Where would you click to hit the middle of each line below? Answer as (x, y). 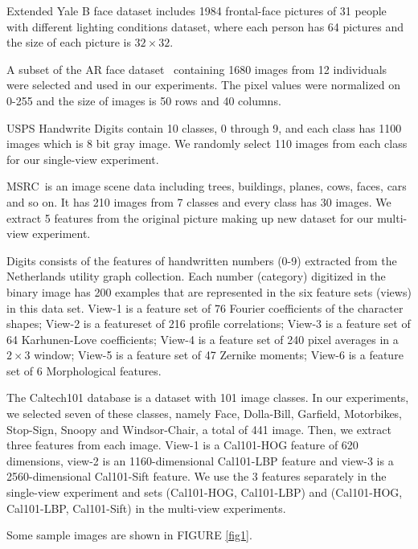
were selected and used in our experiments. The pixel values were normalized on (204, 85)
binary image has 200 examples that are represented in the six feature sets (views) (209, 291)
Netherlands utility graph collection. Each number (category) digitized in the (196, 276)
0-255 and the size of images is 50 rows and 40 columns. (144, 100)
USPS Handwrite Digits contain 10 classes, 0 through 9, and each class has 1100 (204, 127)
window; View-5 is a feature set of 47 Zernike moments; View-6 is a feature (219, 355)
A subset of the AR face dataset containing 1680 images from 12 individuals (197, 69)
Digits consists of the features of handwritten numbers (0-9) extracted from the (202, 260)
